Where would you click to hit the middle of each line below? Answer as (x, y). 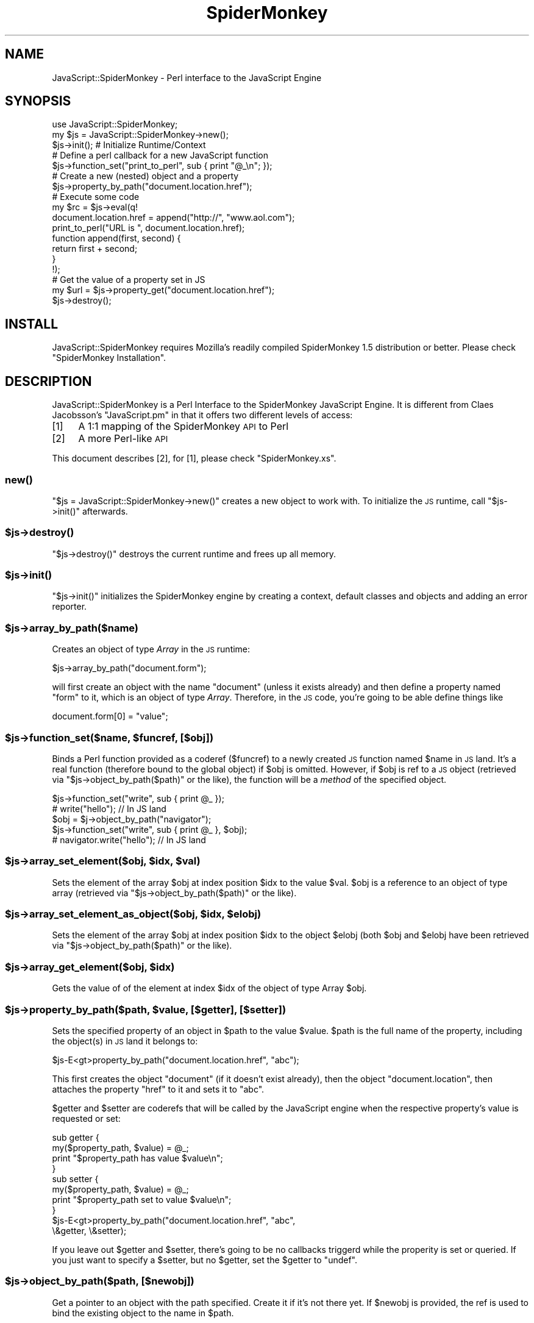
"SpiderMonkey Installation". (109, 358)
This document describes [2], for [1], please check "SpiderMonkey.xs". (194, 458)
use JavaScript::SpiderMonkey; (115, 124)
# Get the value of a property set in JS (129, 280)
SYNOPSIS (38, 101)
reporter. (69, 607)
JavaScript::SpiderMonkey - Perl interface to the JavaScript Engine (187, 77)
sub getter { (76, 1137)
